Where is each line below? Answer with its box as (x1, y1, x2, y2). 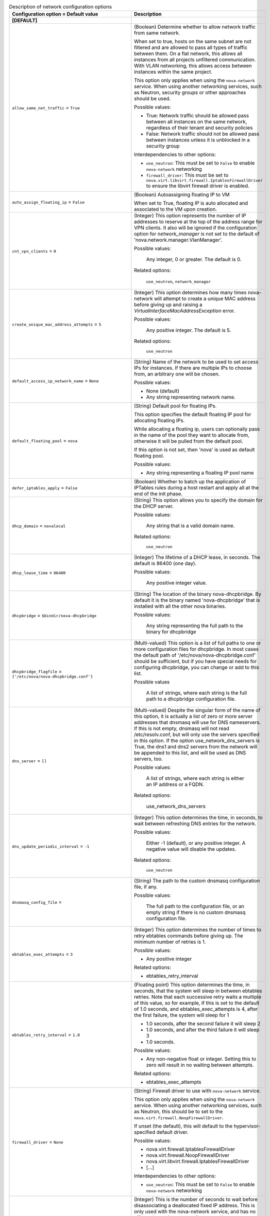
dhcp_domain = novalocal (12, 522, 66, 529)
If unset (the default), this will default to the (134, 1123, 233, 1129)
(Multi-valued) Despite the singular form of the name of (134, 707, 261, 714)
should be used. (134, 95, 171, 102)
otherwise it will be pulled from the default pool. (134, 438, 243, 445)
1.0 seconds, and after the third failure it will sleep (146, 1026, 260, 1033)
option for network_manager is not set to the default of (134, 231, 260, 237)
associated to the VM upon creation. (134, 206, 217, 213)
